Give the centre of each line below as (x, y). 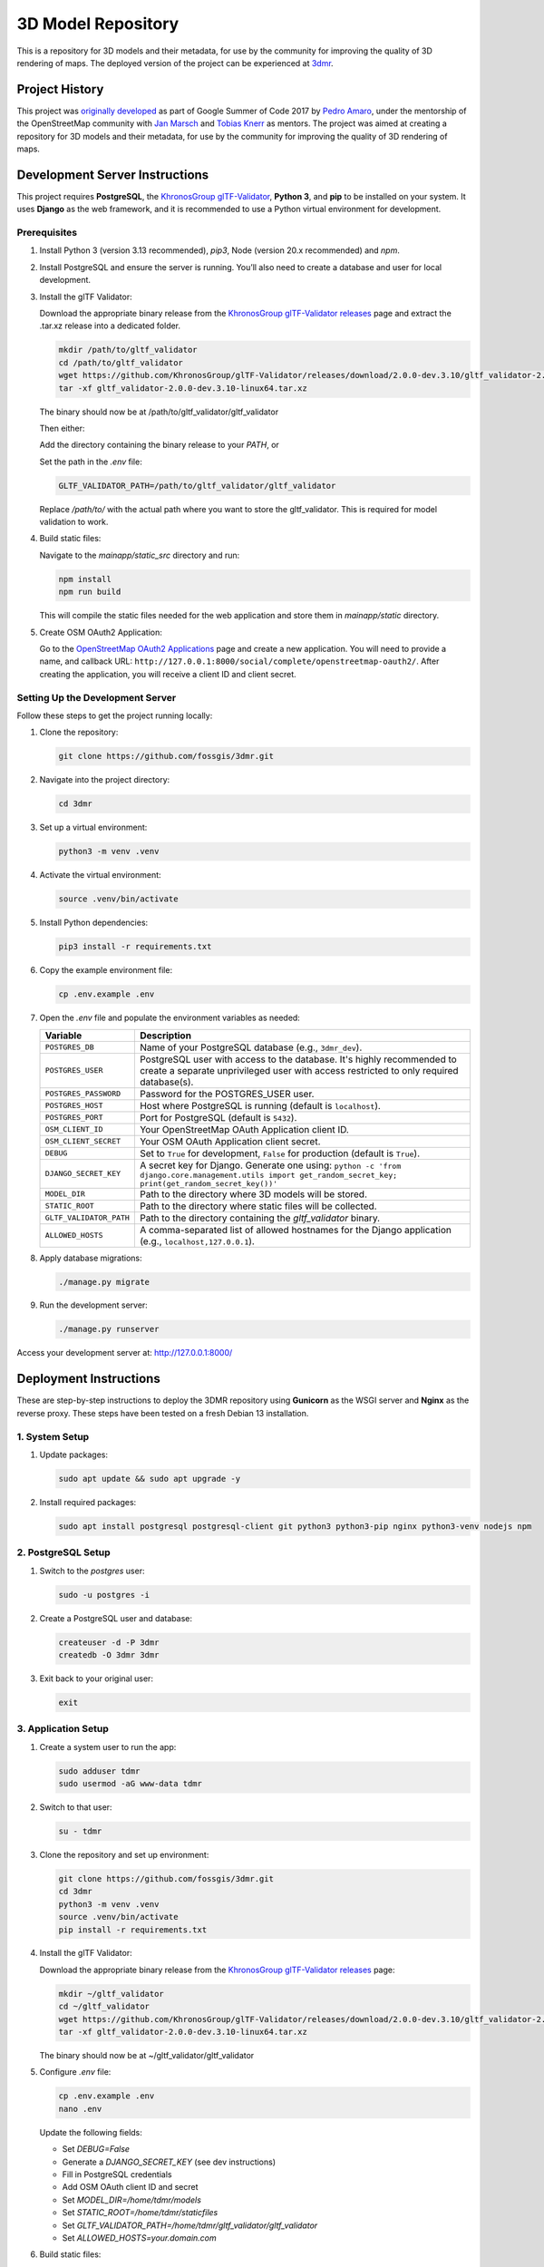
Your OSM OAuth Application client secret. (230, 1141)
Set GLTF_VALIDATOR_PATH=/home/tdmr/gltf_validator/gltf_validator (190, 2225)
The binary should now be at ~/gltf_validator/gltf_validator (147, 2056)
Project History (60, 89)
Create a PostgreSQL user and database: (116, 1618)
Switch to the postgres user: (92, 1571)
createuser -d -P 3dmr (109, 1642)
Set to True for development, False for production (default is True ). (280, 1153)
